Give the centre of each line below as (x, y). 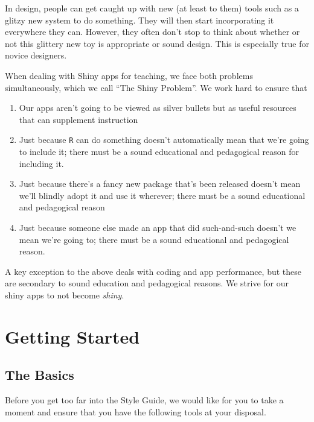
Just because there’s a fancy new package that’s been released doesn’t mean (160, 184)
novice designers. (36, 55)
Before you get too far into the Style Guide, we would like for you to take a (144, 400)
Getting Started (72, 336)
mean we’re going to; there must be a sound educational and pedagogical (154, 239)
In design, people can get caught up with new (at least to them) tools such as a (152, 8)
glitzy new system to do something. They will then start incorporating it (139, 20)
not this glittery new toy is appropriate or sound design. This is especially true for (157, 43)
